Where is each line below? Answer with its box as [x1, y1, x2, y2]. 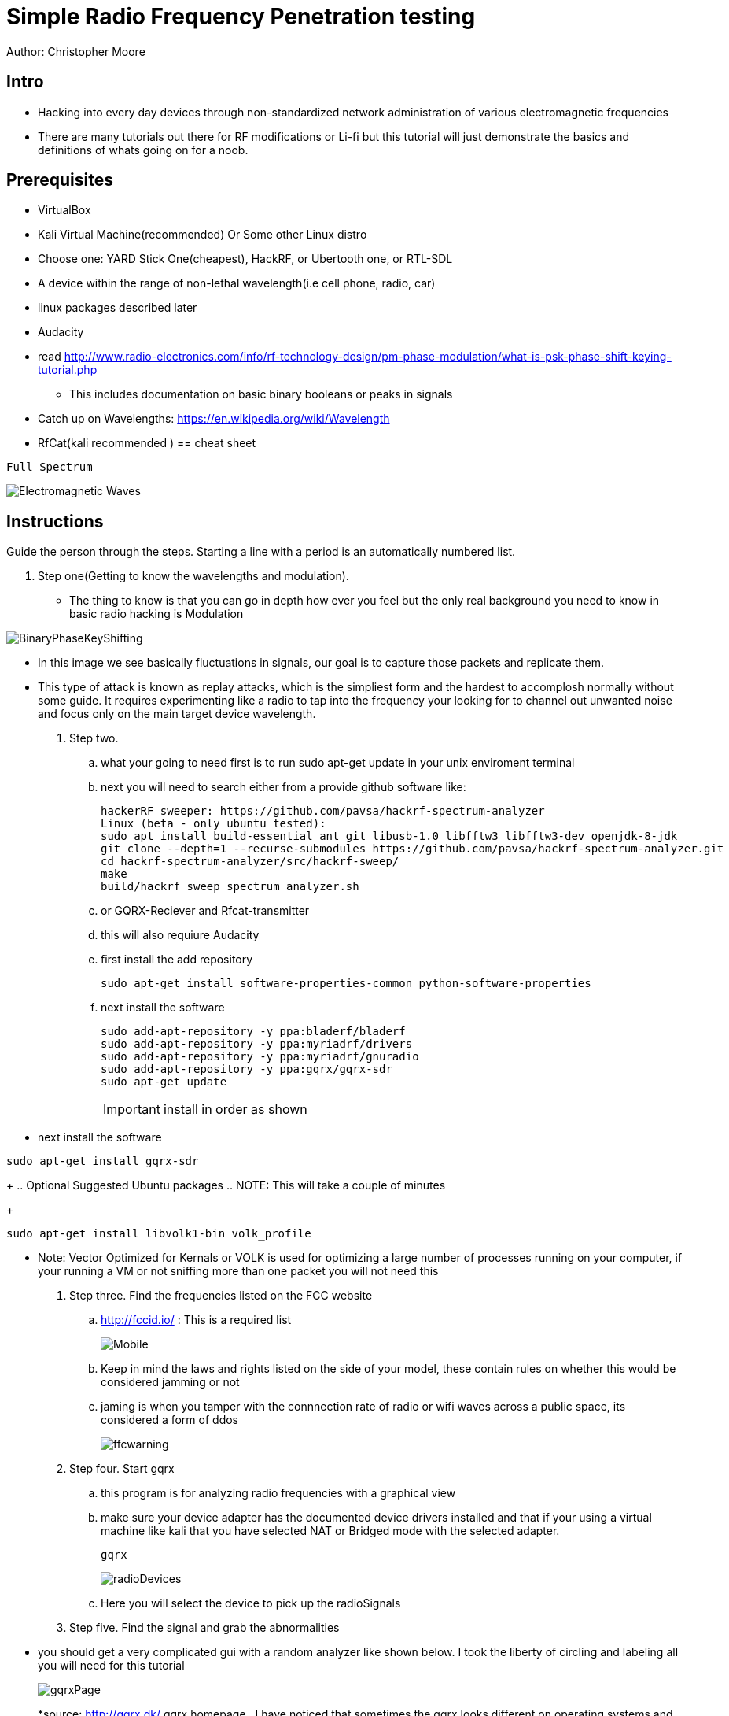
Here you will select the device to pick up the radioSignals [101, 1596, 401, 1611]
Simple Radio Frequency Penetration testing [6, 3, 476, 30]
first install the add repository [101, 952, 253, 967]
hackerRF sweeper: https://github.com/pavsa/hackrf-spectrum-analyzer [101, 804, 545, 818]
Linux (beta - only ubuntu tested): [101, 817, 326, 830]
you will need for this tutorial [38, 1659, 185, 1673]
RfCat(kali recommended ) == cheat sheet [38, 436, 256, 450]
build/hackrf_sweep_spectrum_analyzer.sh [101, 880, 359, 893]
